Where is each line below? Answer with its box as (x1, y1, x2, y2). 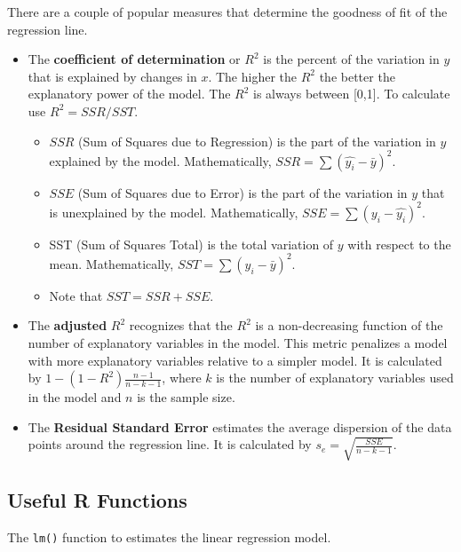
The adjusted (28, 316, 107, 335)
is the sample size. (137, 388, 235, 406)
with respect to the (347, 234, 451, 253)
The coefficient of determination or (28, 50, 241, 68)
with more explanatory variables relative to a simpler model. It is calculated (28, 351, 442, 369)
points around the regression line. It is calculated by (28, 435, 312, 453)
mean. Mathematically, (49, 254, 174, 272)
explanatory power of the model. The (28, 84, 231, 103)
